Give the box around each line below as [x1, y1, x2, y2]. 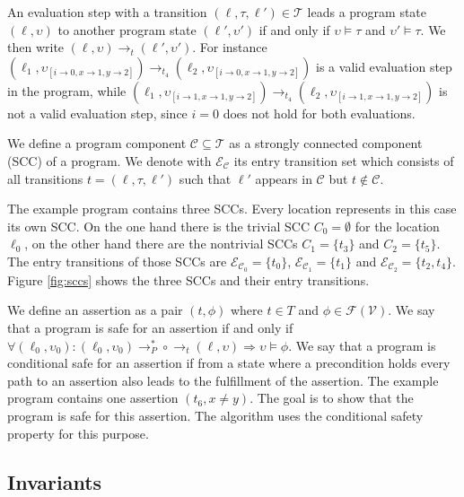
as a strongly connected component [229, 134, 423, 153]
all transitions [7, 169, 83, 187]
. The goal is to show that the [250, 388, 414, 407]
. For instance [192, 38, 267, 57]
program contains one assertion [7, 388, 179, 407]
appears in [255, 169, 312, 187]
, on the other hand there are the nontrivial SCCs [24, 234, 298, 253]
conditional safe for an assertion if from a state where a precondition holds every [7, 353, 451, 372]
